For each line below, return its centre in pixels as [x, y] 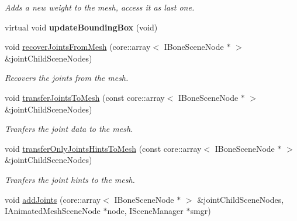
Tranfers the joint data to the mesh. [69, 129]
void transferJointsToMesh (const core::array [85, 97]
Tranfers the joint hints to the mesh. [70, 179]
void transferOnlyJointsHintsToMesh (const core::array [103, 148]
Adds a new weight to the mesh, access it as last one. [100, 7]
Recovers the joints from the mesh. [67, 78]
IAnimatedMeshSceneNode [53, 211]
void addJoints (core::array [53, 199]
